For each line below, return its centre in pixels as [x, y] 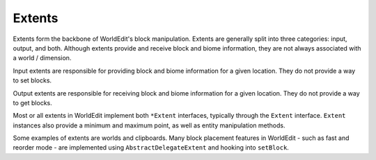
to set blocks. [32, 80]
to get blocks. [32, 103]
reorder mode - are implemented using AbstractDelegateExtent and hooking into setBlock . [151, 148]
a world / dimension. [42, 58]
